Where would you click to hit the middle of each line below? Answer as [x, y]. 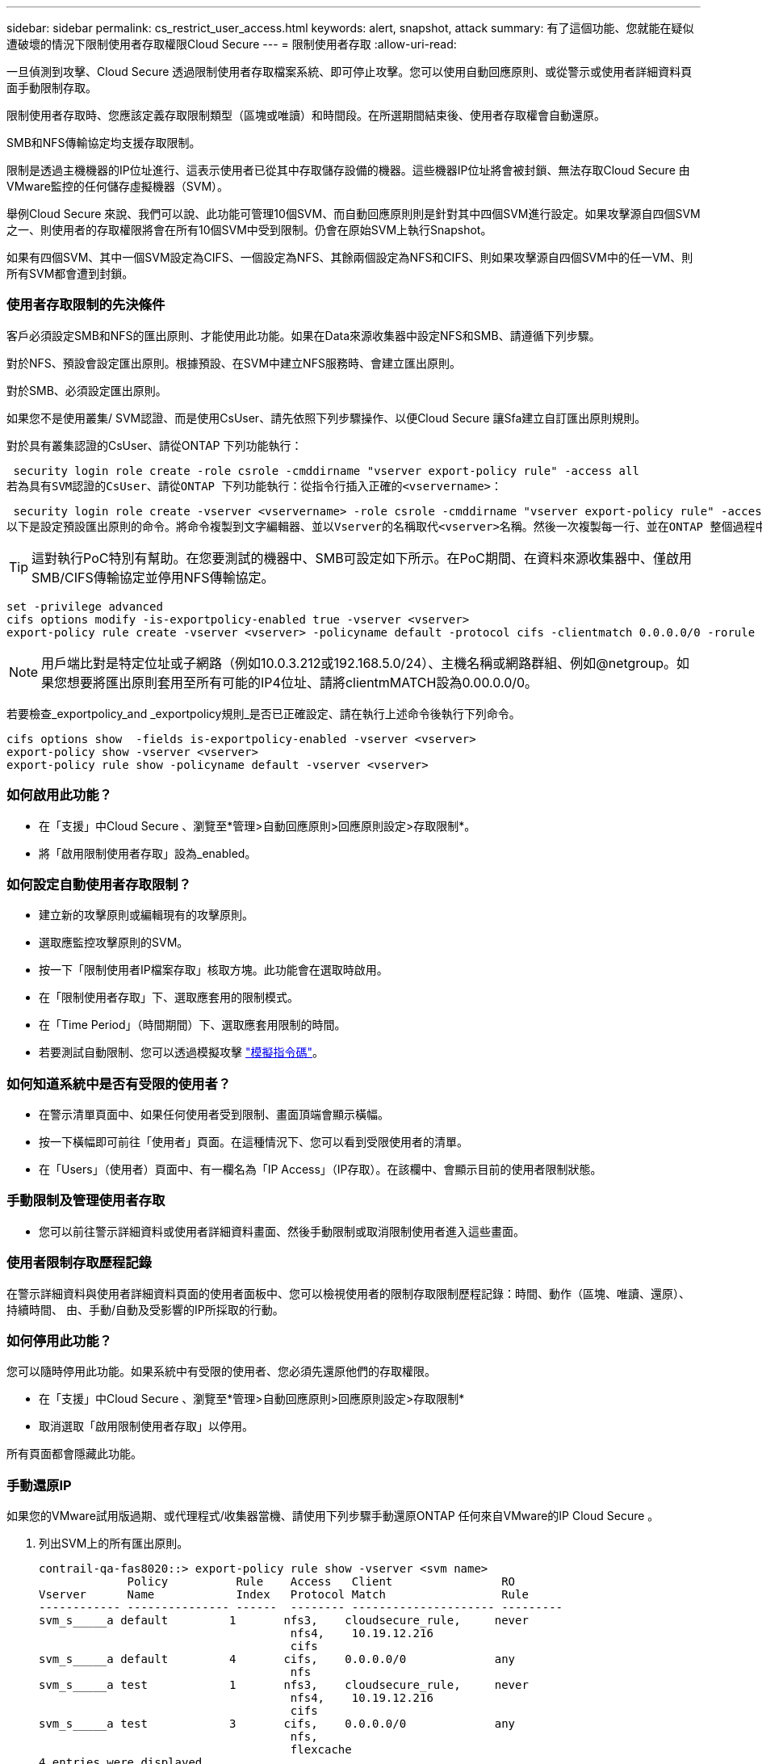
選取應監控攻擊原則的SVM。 [114, 943]
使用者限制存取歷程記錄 [79, 1263]
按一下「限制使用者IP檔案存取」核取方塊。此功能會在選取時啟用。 [214, 970]
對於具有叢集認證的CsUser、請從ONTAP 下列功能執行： [155, 445]
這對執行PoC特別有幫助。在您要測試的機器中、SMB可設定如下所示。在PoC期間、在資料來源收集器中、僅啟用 [362, 558]
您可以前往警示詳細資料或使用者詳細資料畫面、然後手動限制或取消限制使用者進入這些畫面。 [282, 1231]
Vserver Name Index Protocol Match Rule [284, 1594]
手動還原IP [39, 1485]
